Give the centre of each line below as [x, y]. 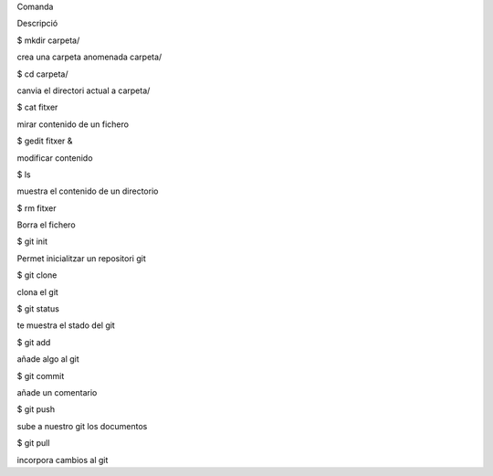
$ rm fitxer [37, 208]
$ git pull [33, 443]
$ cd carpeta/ [42, 74]
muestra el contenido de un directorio [88, 191]
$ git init [32, 241]
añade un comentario [57, 392]
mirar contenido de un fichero [73, 124]
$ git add [34, 342]
